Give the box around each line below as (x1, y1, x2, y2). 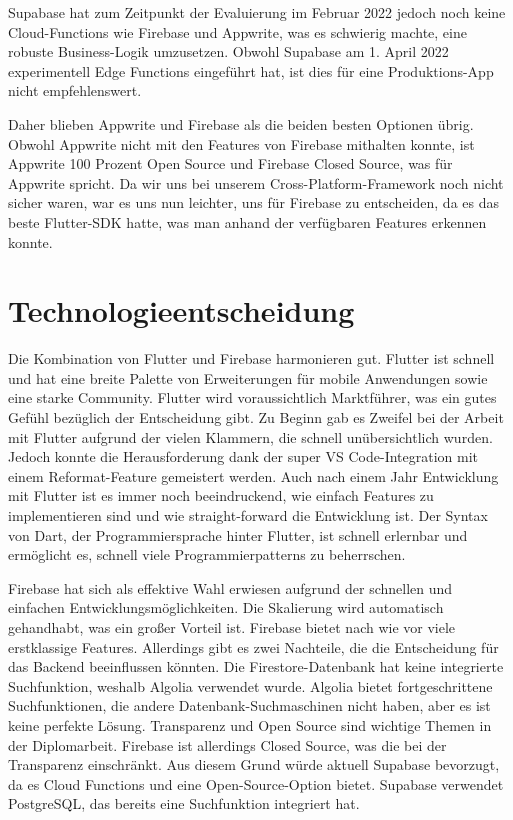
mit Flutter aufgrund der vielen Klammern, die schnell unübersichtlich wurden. (8, 426, 493, 447)
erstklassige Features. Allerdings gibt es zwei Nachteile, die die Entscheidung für (8, 636, 499, 657)
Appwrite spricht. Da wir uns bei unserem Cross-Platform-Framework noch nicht (8, 172, 504, 193)
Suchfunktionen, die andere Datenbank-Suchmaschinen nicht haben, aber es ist (8, 695, 491, 716)
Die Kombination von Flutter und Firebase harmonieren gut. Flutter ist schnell (8, 348, 495, 369)
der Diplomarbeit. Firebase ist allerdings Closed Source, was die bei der (8, 734, 447, 755)
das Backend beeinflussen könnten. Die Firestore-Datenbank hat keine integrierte (8, 656, 504, 677)
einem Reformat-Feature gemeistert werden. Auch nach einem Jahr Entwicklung (8, 465, 499, 486)
